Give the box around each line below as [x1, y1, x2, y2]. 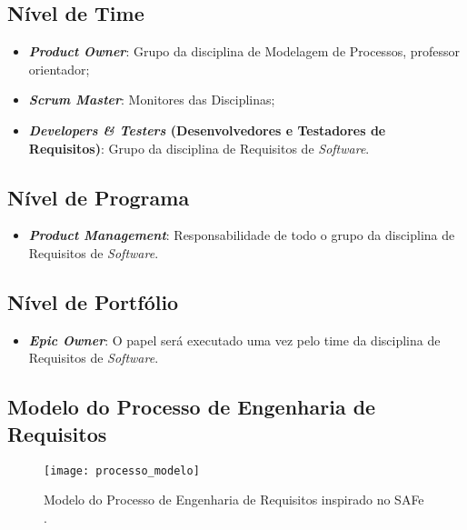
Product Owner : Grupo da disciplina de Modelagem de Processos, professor [28, 42, 461, 61]
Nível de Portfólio [7, 287, 179, 315]
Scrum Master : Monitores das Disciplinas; [28, 90, 275, 109]
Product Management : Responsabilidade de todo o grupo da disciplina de [28, 225, 455, 245]
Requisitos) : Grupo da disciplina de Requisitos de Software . [28, 138, 370, 157]
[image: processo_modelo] [44, 464, 200, 477]
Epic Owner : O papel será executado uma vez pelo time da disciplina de [28, 330, 441, 349]
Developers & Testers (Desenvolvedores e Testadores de [28, 120, 386, 139]
